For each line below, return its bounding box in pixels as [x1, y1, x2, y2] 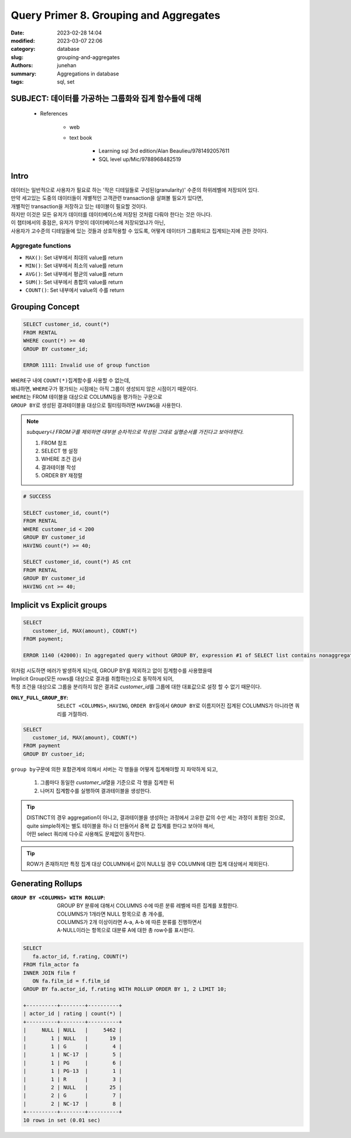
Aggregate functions [11, 242, 71, 250]
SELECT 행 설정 [41, 447, 78, 454]
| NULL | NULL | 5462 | [23, 1027, 122, 1033]
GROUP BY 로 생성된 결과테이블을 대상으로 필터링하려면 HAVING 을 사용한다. [11, 401, 183, 409]
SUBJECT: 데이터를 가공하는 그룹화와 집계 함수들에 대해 [11, 94, 202, 104]
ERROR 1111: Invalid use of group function [23, 362, 150, 368]
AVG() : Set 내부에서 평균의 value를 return [25, 270, 123, 277]
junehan [57, 62, 77, 69]
